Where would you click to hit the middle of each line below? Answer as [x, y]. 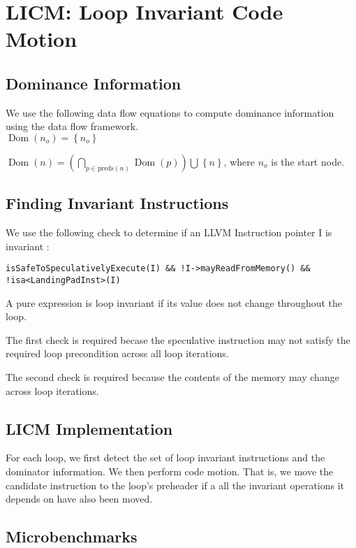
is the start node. [308, 161]
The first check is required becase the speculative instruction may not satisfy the [178, 339]
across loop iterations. [52, 390]
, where [239, 161]
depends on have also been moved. [79, 499]
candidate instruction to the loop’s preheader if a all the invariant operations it [175, 485]
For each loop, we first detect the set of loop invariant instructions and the [165, 457]
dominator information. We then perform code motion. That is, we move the [170, 471]
